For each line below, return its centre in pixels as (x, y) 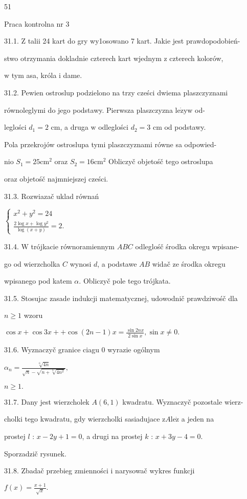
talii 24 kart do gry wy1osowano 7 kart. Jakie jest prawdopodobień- (134, 41)
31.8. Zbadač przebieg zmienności (56, 471)
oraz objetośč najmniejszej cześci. (56, 178)
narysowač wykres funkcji (155, 471)
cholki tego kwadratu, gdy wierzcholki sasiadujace (82, 419)
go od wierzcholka (32, 263)
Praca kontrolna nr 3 (37, 23)
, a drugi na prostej (112, 436)
